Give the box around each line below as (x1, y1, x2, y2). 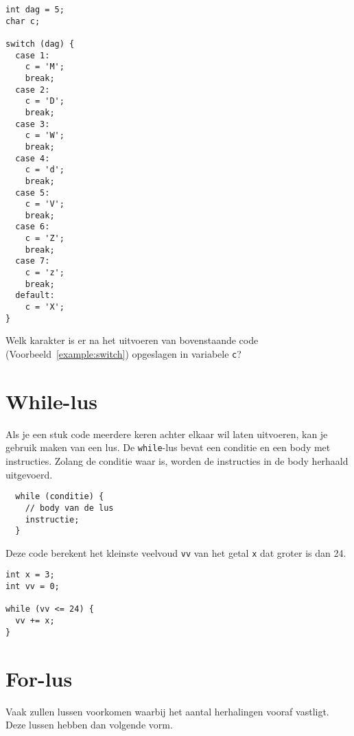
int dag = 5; (5, 5, 64, 14)
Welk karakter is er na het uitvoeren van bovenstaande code (5, 333, 259, 347)
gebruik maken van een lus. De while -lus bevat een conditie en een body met (5, 440, 331, 455)
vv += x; (15, 616, 55, 626)
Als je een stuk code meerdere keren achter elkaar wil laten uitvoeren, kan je (5, 426, 328, 441)
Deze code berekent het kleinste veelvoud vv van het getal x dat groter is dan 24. (5, 545, 346, 560)
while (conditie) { (15, 492, 104, 502)
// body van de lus (25, 503, 114, 513)
